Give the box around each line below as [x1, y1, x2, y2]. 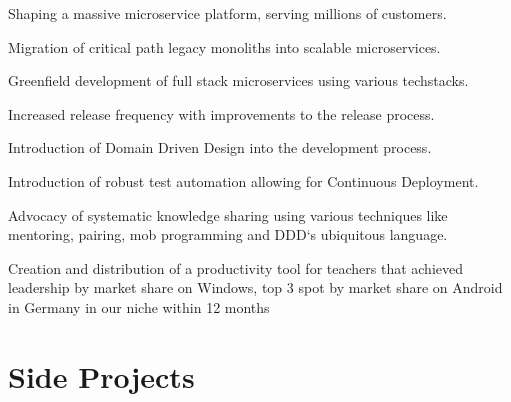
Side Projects [8, 355, 195, 396]
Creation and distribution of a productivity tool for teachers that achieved [8, 257, 464, 278]
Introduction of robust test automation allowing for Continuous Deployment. [8, 170, 479, 191]
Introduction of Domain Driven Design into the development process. [8, 137, 432, 158]
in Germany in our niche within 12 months [8, 296, 270, 317]
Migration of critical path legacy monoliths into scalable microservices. [8, 36, 441, 57]
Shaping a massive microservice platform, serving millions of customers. [8, 3, 447, 23]
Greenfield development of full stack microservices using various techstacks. [8, 70, 469, 91]
